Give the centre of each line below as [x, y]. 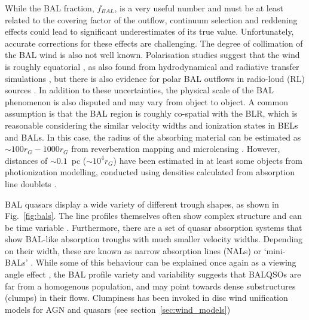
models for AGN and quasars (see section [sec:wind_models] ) [118, 309]
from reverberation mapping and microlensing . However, [176, 149]
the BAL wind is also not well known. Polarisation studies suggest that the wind [152, 55]
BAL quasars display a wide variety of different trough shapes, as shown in [142, 204]
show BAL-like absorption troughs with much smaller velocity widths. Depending [154, 239]
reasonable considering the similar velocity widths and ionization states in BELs [152, 125]
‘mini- [275, 250]
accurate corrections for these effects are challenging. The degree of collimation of [154, 43]
